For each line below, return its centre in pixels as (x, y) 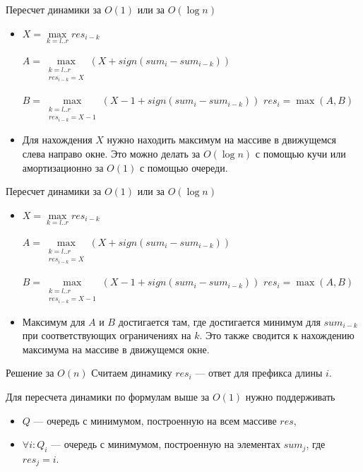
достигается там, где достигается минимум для (219, 321)
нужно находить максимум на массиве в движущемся (221, 140)
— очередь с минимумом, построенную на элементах (166, 444)
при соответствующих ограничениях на (107, 335)
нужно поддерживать (290, 396)
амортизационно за (63, 167)
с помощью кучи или (300, 153)
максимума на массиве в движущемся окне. (116, 349)
